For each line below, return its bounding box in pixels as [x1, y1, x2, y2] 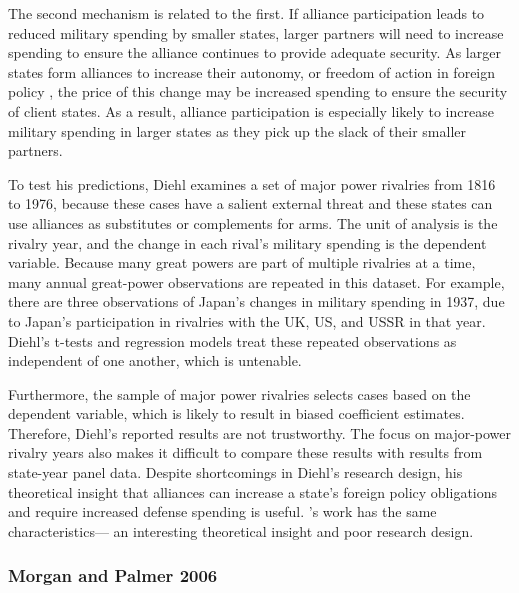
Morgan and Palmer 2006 [8, 563, 218, 588]
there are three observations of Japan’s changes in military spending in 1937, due [8, 291, 505, 312]
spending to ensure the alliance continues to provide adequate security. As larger [8, 42, 501, 63]
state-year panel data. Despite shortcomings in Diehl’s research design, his [8, 462, 463, 483]
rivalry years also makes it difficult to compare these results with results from [8, 442, 483, 463]
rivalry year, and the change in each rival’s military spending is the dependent [8, 232, 487, 253]
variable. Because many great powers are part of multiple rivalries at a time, [8, 252, 476, 273]
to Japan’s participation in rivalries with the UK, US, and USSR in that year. [8, 310, 486, 331]
